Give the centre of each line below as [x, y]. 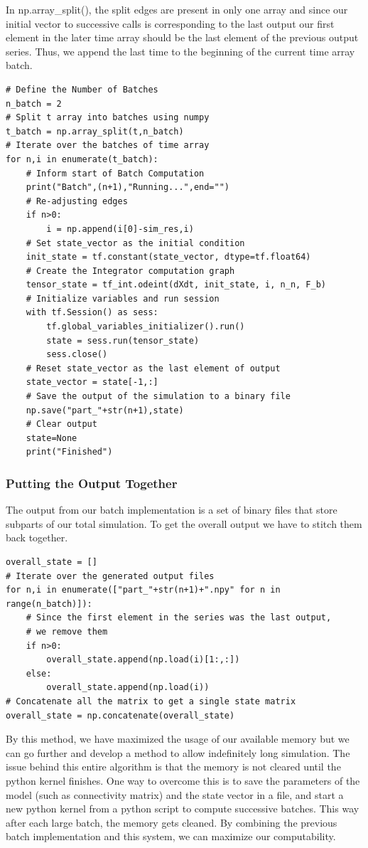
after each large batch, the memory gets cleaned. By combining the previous [172, 822]
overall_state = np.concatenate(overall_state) [120, 715]
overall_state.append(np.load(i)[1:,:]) [143, 660]
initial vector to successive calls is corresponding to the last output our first [170, 23]
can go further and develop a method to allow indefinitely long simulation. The [178, 752]
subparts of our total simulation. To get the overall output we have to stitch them [184, 523]
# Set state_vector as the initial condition [135, 243]
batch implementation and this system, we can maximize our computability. [171, 836]
